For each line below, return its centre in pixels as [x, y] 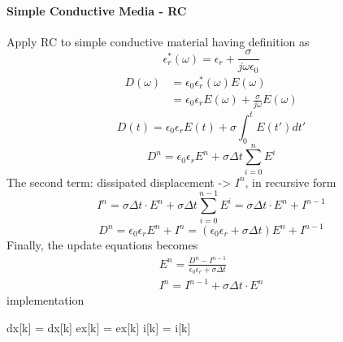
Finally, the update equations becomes [102, 245]
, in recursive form [291, 182]
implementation [46, 300]
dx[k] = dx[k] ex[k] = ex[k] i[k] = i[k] [99, 328]
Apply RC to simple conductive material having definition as [158, 41]
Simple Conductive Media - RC [97, 10]
